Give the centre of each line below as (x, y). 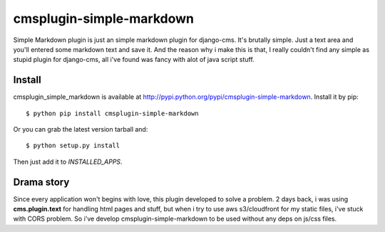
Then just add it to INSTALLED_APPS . (68, 162)
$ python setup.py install (73, 146)
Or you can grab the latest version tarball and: (81, 130)
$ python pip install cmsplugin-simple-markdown (112, 113)
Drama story (41, 182)
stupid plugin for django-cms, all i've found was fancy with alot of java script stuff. (134, 60)
